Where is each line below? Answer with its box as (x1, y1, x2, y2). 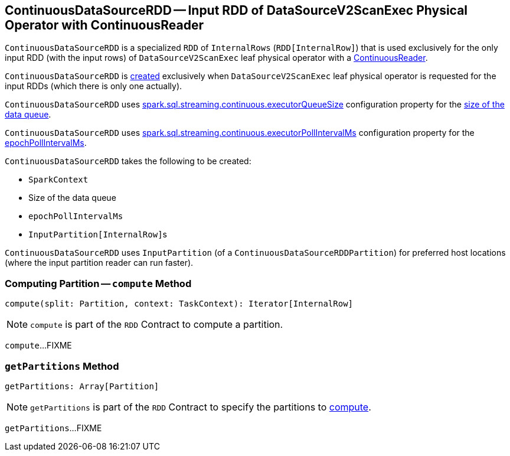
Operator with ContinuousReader (5, 18, 204, 32)
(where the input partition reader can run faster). (5, 258, 194, 268)
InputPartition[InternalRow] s (28, 229, 167, 240)
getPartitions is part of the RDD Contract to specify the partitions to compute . (30, 400, 371, 413)
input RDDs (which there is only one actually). (5, 81, 182, 92)
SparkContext (28, 175, 89, 185)
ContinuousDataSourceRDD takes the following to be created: (5, 156, 251, 167)
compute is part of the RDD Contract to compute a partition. (30, 318, 283, 331)
